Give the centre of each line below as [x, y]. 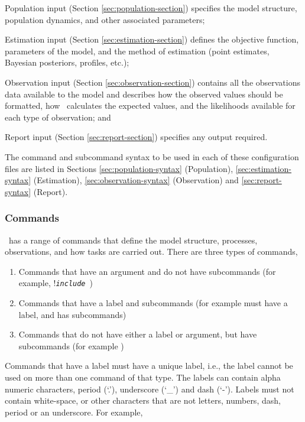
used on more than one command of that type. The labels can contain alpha [143, 377]
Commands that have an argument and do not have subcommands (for [147, 271]
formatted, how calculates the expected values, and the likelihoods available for [150, 105]
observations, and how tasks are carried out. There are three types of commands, [151, 251]
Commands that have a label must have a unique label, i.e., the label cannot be [149, 366]
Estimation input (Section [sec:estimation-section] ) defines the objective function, [152, 39]
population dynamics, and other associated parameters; [105, 19]
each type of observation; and [58, 117]
